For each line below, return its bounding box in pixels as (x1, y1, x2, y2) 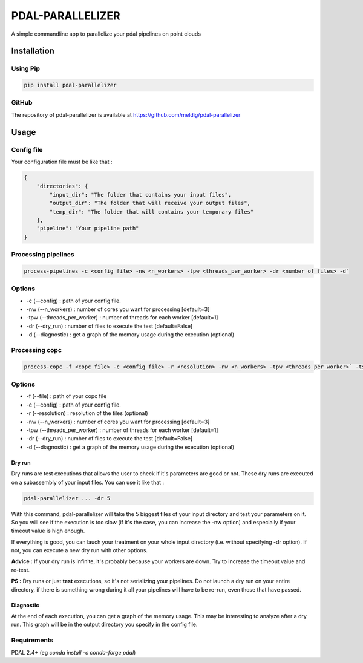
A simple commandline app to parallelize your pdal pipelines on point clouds (11, 30, 201, 38)
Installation (11, 46, 54, 56)
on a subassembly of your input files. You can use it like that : (11, 478, 165, 486)
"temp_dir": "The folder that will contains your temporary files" (49, 208, 254, 215)
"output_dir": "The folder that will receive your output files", (49, 200, 251, 207)
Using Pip (11, 64, 41, 73)
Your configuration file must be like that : (11, 158, 113, 165)
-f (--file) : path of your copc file (26, 393, 107, 400)
